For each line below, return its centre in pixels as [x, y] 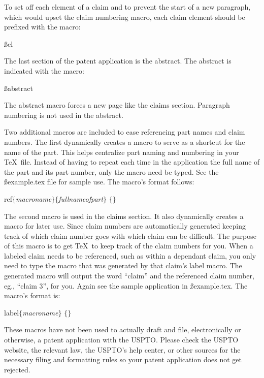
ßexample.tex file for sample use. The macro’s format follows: [99, 182]
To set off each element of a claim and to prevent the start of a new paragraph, [127, 7]
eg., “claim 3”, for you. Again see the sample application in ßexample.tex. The [126, 285]
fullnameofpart [81, 198]
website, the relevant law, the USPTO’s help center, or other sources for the [122, 349]
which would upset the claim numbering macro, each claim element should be [125, 17]
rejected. [17, 369]
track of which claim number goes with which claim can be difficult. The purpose [130, 235]
